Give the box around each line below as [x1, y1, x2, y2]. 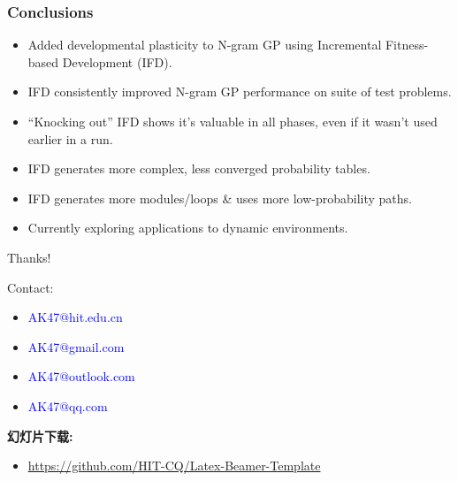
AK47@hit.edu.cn [27, 308, 123, 326]
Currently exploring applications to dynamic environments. [27, 218, 348, 237]
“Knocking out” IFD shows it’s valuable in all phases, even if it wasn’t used [27, 112, 438, 130]
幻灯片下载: [7, 426, 73, 445]
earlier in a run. [27, 129, 113, 148]
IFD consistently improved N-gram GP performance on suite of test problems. [27, 82, 452, 101]
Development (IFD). [62, 52, 172, 71]
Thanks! [7, 248, 51, 266]
